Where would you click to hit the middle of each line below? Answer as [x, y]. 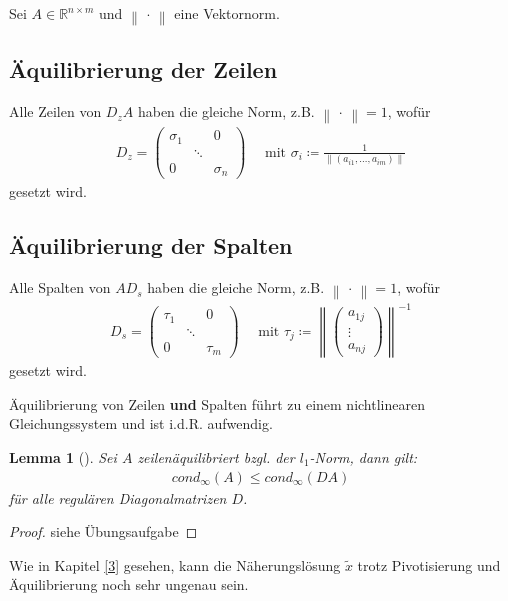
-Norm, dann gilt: [363, 456]
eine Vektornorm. [227, 13]
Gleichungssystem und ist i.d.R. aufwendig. [141, 423]
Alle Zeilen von [55, 111]
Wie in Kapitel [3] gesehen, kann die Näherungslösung [175, 564]
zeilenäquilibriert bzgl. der [216, 456]
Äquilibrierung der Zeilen [143, 69]
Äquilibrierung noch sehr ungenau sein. [129, 584]
